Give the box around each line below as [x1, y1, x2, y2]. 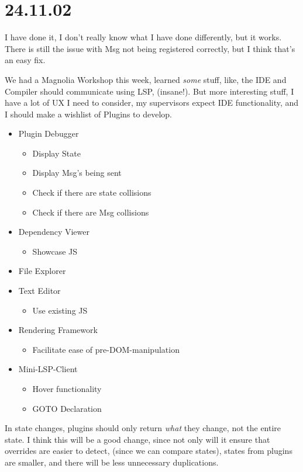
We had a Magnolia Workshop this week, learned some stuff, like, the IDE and [5, 73, 287, 85]
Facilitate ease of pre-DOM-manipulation [32, 343, 180, 355]
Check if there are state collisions [32, 186, 151, 199]
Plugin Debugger [18, 127, 79, 140]
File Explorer [18, 265, 66, 277]
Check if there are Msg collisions [32, 206, 149, 218]
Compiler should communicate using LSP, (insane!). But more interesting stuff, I [5, 85, 294, 97]
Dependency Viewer [18, 225, 89, 238]
